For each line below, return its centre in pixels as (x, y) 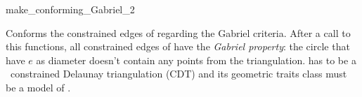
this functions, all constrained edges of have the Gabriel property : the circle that (178, 46)
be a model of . (38, 87)
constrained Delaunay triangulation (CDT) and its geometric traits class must (179, 74)
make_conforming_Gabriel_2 (70, 9)
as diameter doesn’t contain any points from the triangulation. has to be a (196, 60)
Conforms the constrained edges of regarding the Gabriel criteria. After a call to (178, 32)
